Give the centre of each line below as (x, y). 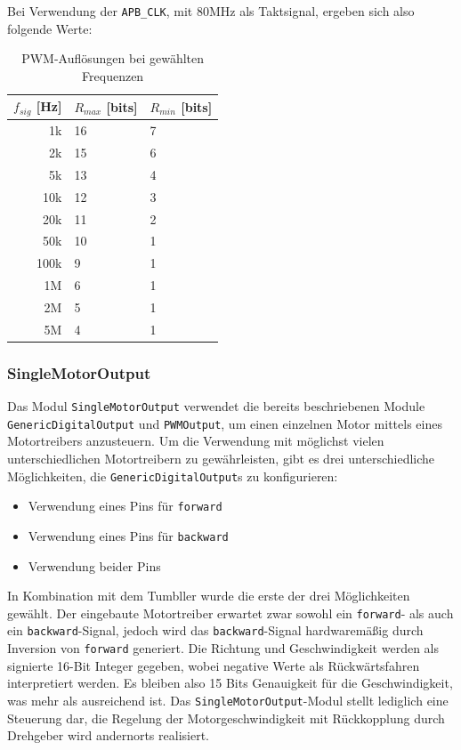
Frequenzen (113, 75)
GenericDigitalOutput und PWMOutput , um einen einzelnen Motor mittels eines (225, 423)
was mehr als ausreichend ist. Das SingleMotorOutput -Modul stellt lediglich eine (228, 700)
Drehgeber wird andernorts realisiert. (108, 735)
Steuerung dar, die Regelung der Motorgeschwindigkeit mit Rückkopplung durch (226, 718)
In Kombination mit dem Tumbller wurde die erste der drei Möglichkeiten (209, 596)
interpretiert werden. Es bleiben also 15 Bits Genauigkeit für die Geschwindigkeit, (230, 683)
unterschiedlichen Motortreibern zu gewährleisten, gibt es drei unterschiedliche (221, 458)
